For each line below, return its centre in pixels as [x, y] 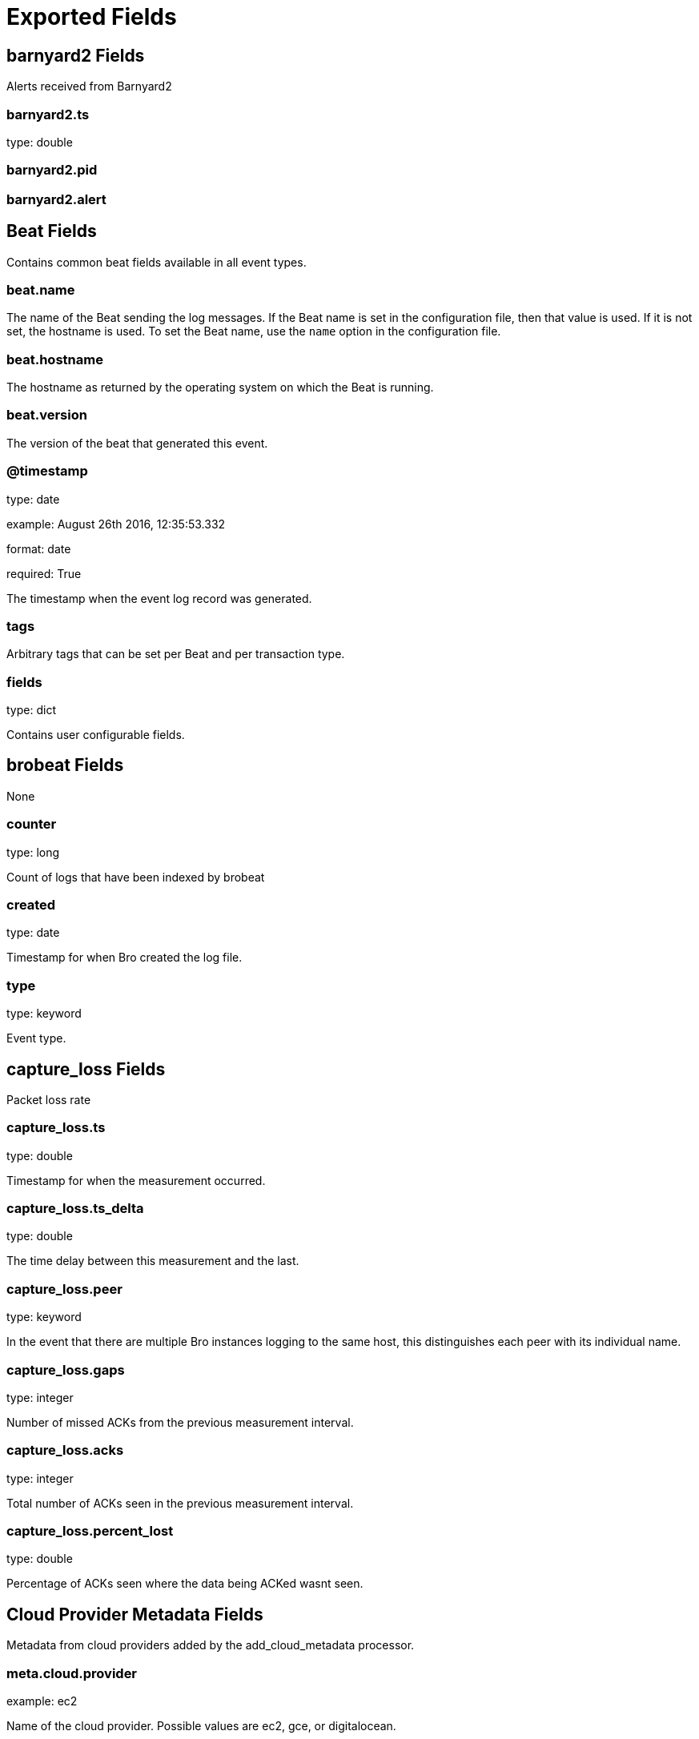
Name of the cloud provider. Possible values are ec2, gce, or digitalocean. [201, 1726]
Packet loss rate [49, 1099]
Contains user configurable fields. [96, 735]
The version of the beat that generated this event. [137, 443]
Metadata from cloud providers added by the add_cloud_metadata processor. [211, 1645]
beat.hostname [55, 359]
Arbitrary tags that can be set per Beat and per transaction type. [176, 654]
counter [32, 824]
